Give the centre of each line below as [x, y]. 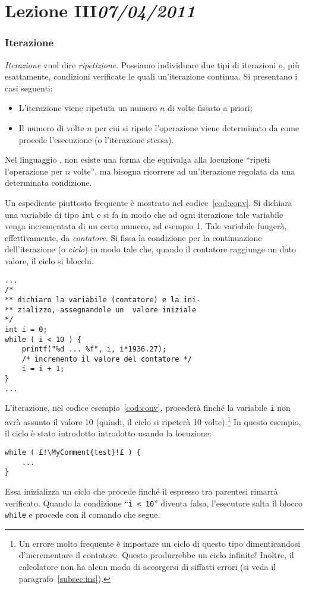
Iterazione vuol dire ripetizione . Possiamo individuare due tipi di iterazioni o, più [152, 64]
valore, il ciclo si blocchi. [49, 260]
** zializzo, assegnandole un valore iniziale [101, 310]
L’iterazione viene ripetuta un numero [88, 108]
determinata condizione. [48, 183]
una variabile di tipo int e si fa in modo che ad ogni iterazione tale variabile [144, 214]
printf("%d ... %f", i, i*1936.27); [94, 349]
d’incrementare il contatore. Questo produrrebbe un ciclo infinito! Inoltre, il [156, 555]
